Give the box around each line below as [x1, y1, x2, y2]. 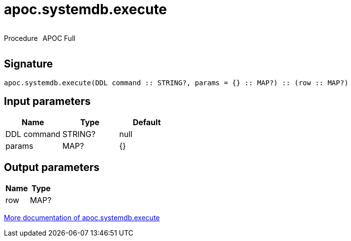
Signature [4, 58, 53, 70]
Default [132, 117, 161, 128]
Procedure [4, 34, 38, 42]
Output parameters [4, 161, 99, 173]
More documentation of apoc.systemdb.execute [4, 213, 160, 222]
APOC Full [42, 34, 75, 42]
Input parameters [4, 95, 91, 108]
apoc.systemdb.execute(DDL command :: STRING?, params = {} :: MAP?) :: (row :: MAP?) [4, 78, 349, 87]
